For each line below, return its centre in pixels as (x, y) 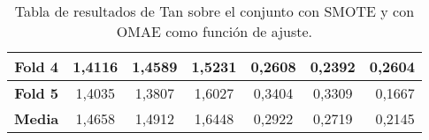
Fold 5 (37, 93)
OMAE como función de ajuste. (214, 31)
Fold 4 (37, 66)
